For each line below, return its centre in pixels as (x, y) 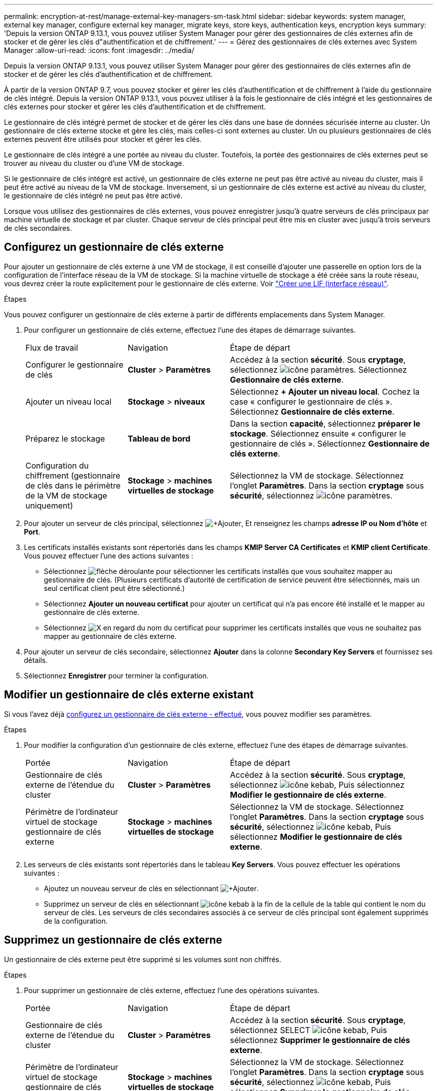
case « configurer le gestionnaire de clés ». (311, 401)
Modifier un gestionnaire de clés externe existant (129, 695)
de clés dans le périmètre (73, 485)
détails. (36, 660)
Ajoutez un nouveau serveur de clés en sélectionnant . (151, 888)
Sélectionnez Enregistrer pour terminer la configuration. (116, 675)
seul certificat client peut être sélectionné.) (114, 588)
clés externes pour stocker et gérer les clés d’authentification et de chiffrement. (135, 107)
